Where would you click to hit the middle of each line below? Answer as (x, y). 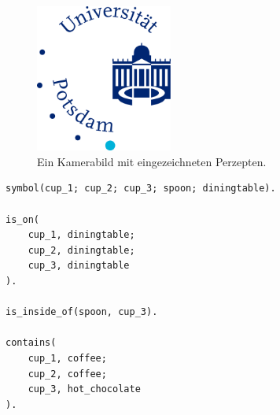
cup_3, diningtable (79, 266)
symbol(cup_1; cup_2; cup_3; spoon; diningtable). (141, 189)
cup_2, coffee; (67, 374)
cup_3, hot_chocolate (84, 389)
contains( (31, 343)
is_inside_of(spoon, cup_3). (82, 312)
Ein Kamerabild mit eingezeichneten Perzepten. (152, 161)
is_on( (22, 219)
